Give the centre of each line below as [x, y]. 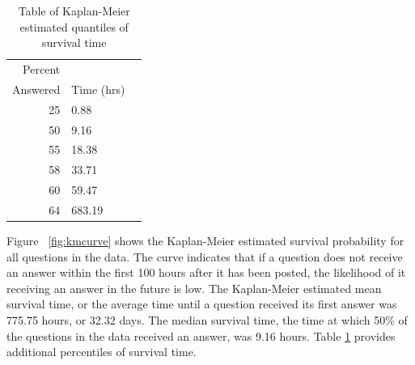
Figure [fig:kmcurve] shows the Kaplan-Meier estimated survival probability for [205, 241]
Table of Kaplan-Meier [74, 11]
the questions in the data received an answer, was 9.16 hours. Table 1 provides [201, 335]
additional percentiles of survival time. [102, 352]
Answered [36, 89]
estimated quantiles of [74, 26]
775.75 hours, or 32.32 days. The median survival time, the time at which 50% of [207, 320]
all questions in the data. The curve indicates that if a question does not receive [205, 256]
